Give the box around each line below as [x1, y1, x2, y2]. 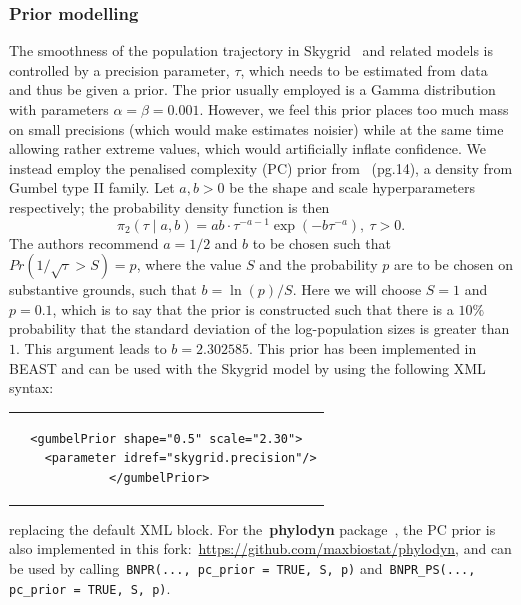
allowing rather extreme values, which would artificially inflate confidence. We [9, 138, 487, 159]
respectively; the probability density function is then [9, 196, 330, 217]
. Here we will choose [292, 279, 422, 300]
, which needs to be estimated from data [240, 59, 488, 80]
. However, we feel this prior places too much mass [199, 99, 509, 119]
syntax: [9, 377, 54, 398]
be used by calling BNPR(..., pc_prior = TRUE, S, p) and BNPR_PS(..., [9, 558, 476, 579]
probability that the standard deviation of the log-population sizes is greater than [9, 318, 510, 339]
